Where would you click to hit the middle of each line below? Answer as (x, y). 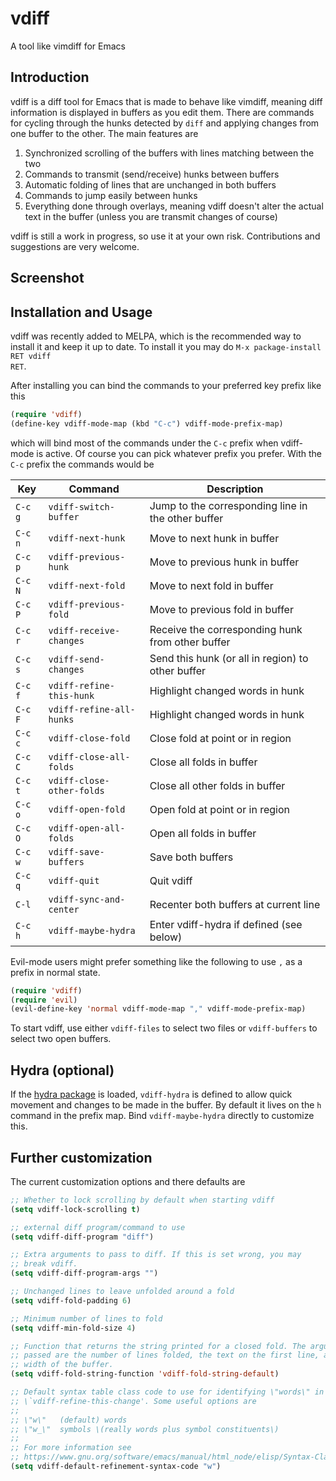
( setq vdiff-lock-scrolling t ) (75, 1209)
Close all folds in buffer (203, 762)
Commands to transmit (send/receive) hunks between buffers (152, 174)
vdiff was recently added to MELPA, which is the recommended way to (156, 336)
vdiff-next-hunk (87, 538)
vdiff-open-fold (87, 809)
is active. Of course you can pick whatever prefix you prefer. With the (179, 453)
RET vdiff (31, 356)
